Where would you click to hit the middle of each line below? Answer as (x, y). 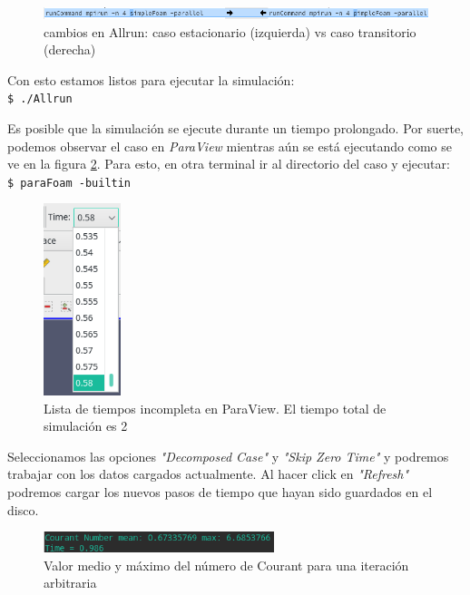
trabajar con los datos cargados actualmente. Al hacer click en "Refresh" (208, 474)
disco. (23, 509)
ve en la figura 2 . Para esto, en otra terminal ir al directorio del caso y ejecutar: (229, 164)
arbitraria (70, 583)
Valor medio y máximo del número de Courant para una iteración (226, 565)
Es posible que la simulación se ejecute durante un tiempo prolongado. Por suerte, (235, 128)
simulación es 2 (86, 426)
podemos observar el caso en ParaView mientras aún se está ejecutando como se (230, 146)
